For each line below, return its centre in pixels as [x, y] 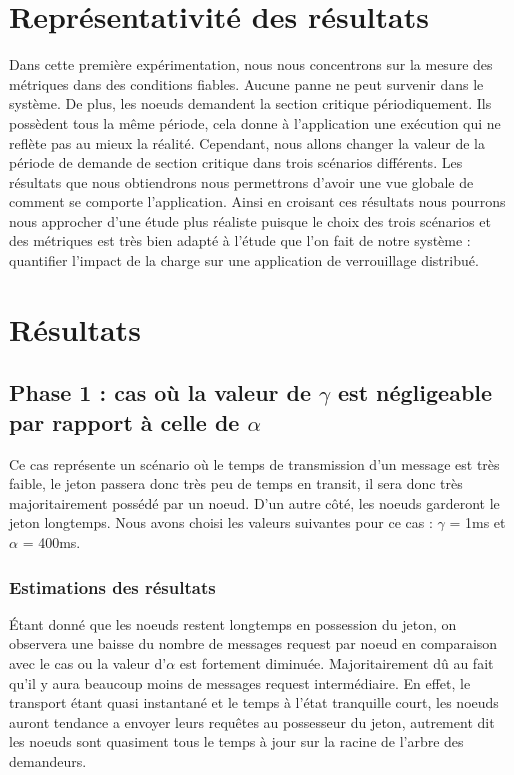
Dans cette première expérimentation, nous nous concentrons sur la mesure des [251, 64]
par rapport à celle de [124, 421]
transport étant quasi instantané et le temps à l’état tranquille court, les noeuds [254, 702]
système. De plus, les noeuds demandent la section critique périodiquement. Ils [250, 103]
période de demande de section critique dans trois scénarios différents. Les [236, 162]
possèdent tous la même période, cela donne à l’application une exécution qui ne [255, 122]
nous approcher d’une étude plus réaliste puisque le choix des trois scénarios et [250, 220]
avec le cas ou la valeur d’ [88, 663]
